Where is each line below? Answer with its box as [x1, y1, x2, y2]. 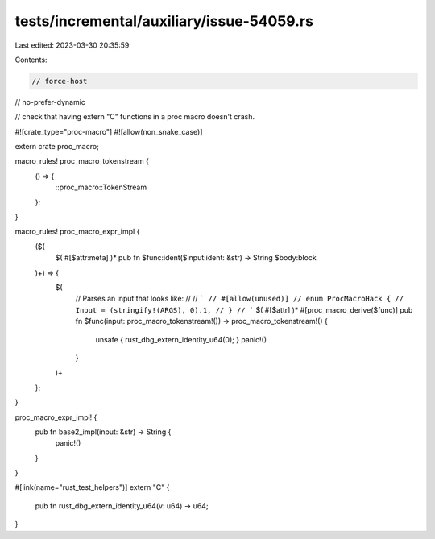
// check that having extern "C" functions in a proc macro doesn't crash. [14, 112, 255, 122]
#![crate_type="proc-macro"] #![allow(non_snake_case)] [14, 126, 203, 136]
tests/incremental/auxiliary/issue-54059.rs [14, 12, 314, 30]
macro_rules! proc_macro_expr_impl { [14, 226, 140, 237]
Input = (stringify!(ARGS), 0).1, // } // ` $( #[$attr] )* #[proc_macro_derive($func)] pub [75, 305, 413, 314]
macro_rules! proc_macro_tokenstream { [14, 156, 149, 166]
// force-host [31, 77, 88, 85]
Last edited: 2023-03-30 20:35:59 [14, 40, 130, 50]
